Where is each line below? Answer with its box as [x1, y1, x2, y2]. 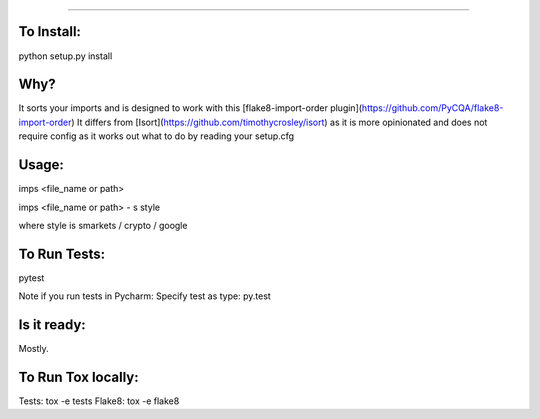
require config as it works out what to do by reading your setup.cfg [18, 130, 295, 142]
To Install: [18, 23, 82, 40]
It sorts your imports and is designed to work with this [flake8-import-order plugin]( [18, 102, 363, 114]
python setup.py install [18, 50, 113, 62]
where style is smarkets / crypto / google [18, 219, 188, 231]
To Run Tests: [18, 245, 106, 262]
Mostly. [18, 343, 49, 355]
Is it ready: [18, 316, 87, 333]
